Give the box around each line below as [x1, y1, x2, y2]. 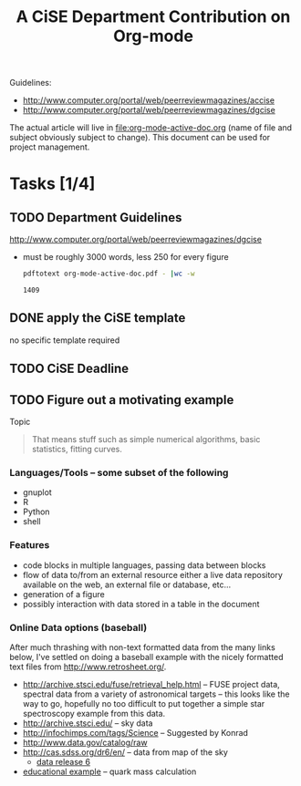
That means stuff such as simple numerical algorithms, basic [31, 434, 261, 445]
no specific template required [9, 335, 120, 346]
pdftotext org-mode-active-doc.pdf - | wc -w [22, 269, 195, 279]
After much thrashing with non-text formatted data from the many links [9, 641, 275, 653]
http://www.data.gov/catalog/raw [22, 737, 148, 748]
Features [9, 539, 50, 552]
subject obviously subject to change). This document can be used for [9, 132, 271, 143]
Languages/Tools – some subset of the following [9, 467, 229, 479]
